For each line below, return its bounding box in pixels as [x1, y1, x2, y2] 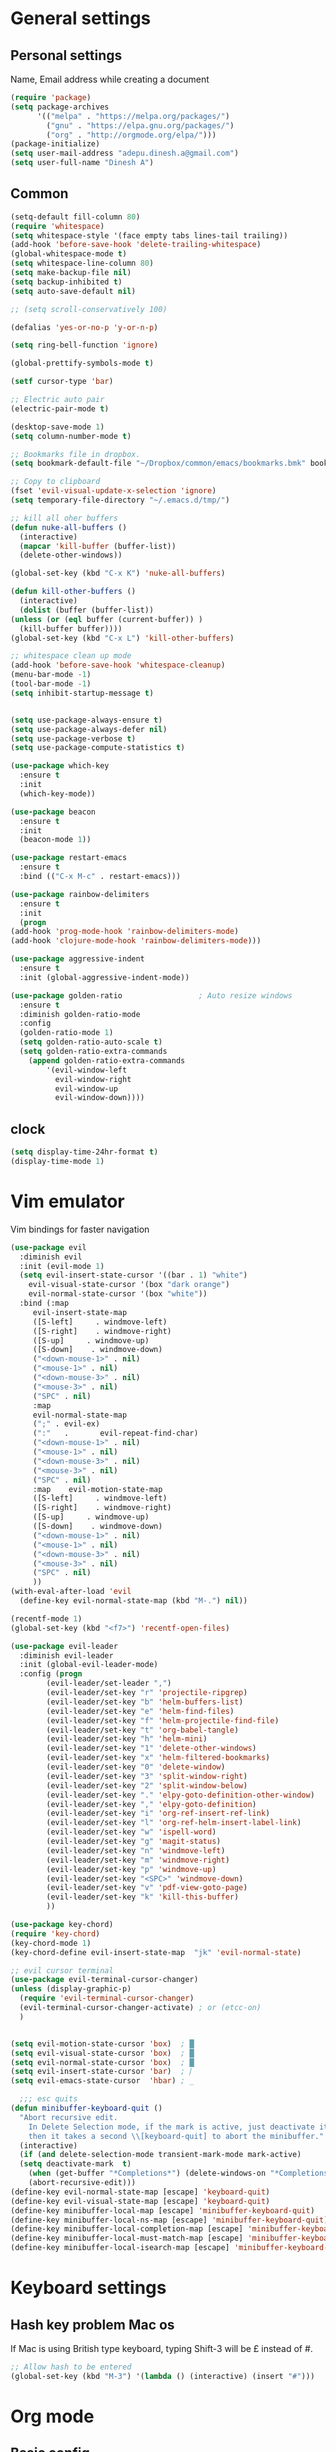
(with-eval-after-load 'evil [10, 1587, 132, 1597]
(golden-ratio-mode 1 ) [19, 1028, 114, 1038]
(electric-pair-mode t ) [10, 403, 110, 414]
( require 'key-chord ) [10, 1928, 101, 1939]
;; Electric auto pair [10, 395, 105, 405]
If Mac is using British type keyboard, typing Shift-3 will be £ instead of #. [10, 2343, 313, 2355]
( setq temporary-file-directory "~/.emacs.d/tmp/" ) [10, 495, 230, 506]
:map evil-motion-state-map [32, 1484, 163, 1494]
